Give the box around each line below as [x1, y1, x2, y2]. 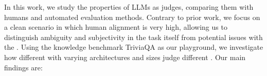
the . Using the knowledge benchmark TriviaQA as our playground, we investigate [4, 42, 263, 52]
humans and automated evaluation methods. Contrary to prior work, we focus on [4, 11, 260, 22]
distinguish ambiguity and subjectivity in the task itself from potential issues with [4, 31, 263, 42]
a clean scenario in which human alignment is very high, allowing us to [4, 22, 227, 32]
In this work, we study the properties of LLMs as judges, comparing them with [4, 2, 254, 12]
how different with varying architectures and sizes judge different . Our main [4, 51, 246, 62]
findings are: [4, 62, 43, 72]
